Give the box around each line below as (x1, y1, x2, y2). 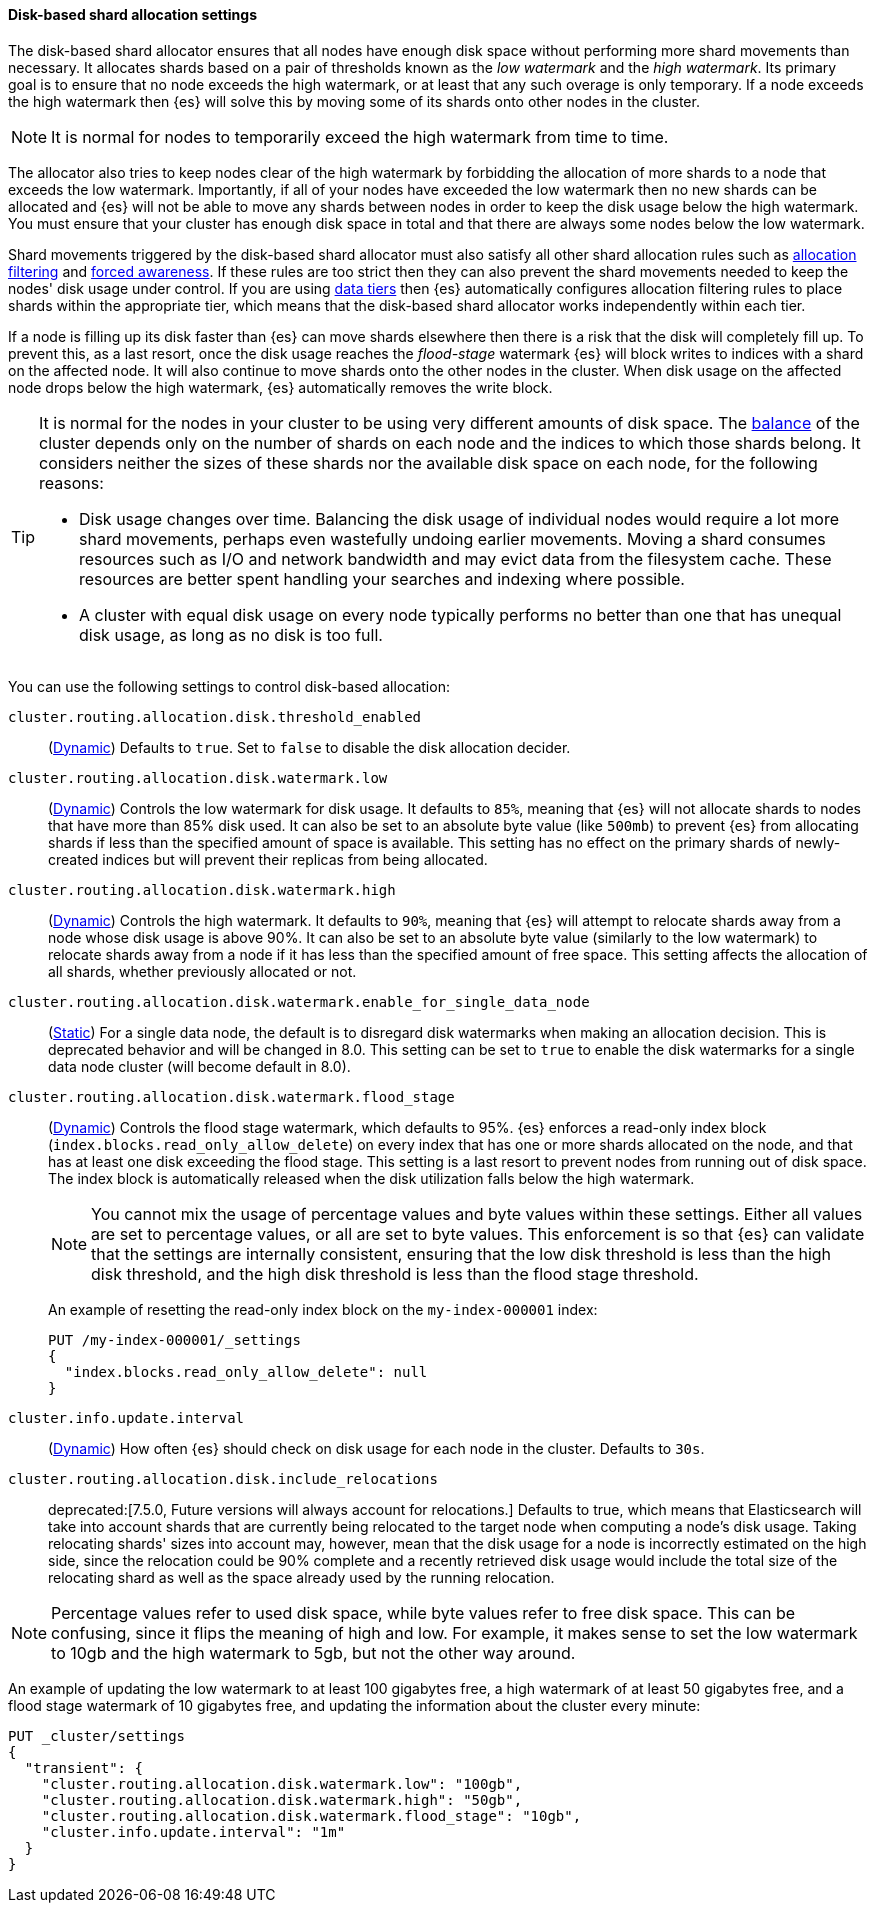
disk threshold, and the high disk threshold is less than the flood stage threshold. (91, 1263, 699, 1284)
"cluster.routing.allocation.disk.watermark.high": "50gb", (41, 1791, 523, 1808)
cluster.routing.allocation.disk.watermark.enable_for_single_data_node (8, 993, 590, 1010)
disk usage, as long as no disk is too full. (79, 624, 383, 645)
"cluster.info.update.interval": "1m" (41, 1823, 346, 1840)
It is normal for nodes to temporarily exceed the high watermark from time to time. (51, 126, 669, 147)
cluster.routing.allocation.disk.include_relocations (8, 1470, 438, 1487)
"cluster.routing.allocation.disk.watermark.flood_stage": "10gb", (41, 1807, 582, 1824)
